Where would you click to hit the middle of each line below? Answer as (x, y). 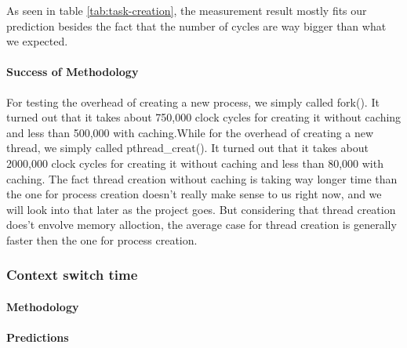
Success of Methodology (73, 72)
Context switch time (72, 275)
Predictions (38, 337)
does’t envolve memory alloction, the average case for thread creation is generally (202, 225)
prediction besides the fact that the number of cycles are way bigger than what (196, 25)
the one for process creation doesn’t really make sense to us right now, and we (194, 194)
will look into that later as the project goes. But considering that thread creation (201, 209)
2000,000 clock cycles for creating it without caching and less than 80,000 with (195, 163)
